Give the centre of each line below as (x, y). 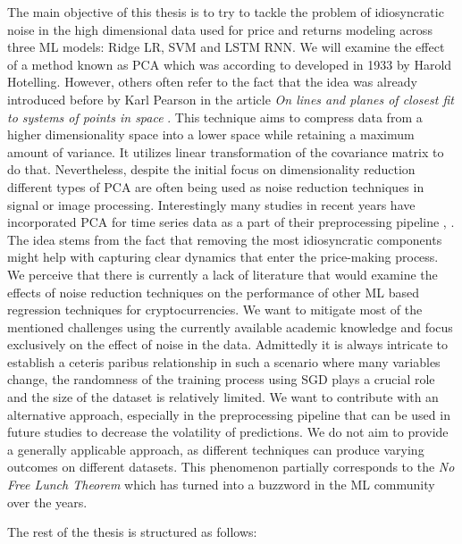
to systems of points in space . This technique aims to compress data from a (215, 117)
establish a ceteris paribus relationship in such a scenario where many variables (224, 361)
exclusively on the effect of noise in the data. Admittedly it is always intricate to (228, 344)
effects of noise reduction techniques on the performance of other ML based (214, 292)
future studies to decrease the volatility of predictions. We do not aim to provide (228, 432)
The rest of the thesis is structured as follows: (132, 532)
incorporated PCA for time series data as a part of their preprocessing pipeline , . (231, 222)
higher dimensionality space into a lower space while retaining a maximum (211, 134)
